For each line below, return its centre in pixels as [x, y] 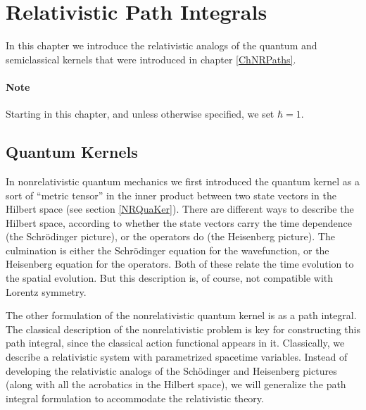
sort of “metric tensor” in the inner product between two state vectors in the [171, 195]
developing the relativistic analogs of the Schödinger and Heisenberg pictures [171, 370]
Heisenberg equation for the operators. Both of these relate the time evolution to [180, 264]
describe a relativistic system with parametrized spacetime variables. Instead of [177, 357]
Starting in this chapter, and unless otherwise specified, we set [140, 114]
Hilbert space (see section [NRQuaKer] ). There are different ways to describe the [180, 209]
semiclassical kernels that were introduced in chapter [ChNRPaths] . [151, 59]
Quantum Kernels [72, 152]
